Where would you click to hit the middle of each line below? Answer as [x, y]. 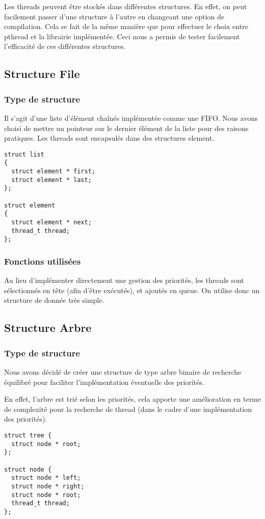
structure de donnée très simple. [54, 300]
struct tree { [28, 435]
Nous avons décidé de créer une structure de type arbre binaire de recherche [123, 371]
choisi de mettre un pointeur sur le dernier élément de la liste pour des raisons [126, 128]
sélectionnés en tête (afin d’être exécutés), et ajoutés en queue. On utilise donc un [132, 290]
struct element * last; [51, 180]
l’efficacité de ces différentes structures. [65, 46]
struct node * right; [48, 486]
